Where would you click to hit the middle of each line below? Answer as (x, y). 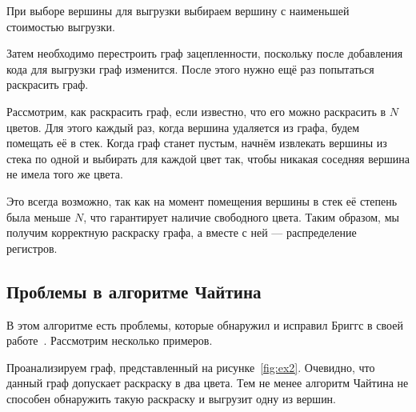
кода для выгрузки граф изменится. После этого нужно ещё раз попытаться (190, 68)
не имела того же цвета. (65, 174)
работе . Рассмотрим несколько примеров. (110, 340)
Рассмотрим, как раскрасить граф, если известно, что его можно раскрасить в (196, 111)
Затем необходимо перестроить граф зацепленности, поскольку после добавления (205, 53)
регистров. (32, 248)
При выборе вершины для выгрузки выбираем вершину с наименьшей (178, 10)
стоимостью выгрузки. (61, 26)
